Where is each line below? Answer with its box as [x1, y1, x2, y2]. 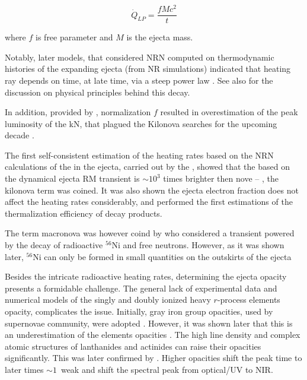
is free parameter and [36, 31, 113, 43]
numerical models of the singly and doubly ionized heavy [5, 293, 211, 306]
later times [5, 363, 44, 375]
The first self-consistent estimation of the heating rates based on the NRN [5, 148, 274, 161]
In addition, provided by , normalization [5, 106, 151, 118]
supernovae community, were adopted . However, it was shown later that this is [5, 316, 293, 329]
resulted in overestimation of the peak [160, 106, 298, 118]
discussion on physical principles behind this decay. [5, 85, 190, 98]
